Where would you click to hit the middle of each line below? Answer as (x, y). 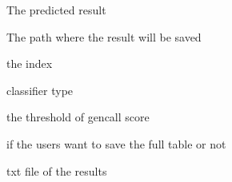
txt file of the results (57, 170)
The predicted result (56, 10)
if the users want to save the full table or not (116, 143)
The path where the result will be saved (104, 36)
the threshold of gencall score (78, 117)
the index (30, 63)
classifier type (40, 90)
